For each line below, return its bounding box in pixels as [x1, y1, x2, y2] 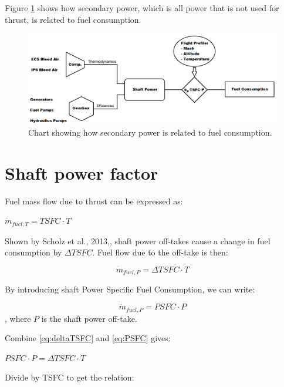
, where [5, 312, 31, 324]
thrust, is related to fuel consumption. [5, 13, 141, 25]
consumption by [5, 246, 62, 258]
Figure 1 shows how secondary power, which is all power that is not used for [5, 2, 279, 14]
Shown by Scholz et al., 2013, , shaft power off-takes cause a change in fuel [5, 234, 271, 247]
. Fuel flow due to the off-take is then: [92, 246, 228, 258]
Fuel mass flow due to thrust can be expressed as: [5, 194, 183, 207]
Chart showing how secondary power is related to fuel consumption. [28, 126, 272, 138]
